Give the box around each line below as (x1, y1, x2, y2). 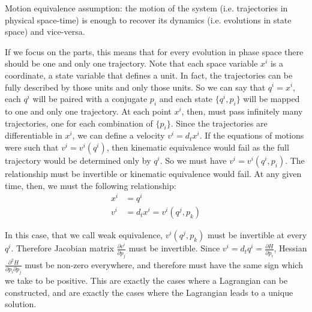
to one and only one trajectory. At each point (5, 104, 172, 117)
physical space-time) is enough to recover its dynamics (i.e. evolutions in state (5, 13, 292, 26)
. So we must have (160, 154, 227, 166)
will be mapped (243, 92, 300, 105)
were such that (5, 140, 59, 153)
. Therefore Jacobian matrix (11, 242, 114, 254)
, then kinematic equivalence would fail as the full (106, 140, 289, 153)
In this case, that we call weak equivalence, (5, 229, 163, 241)
